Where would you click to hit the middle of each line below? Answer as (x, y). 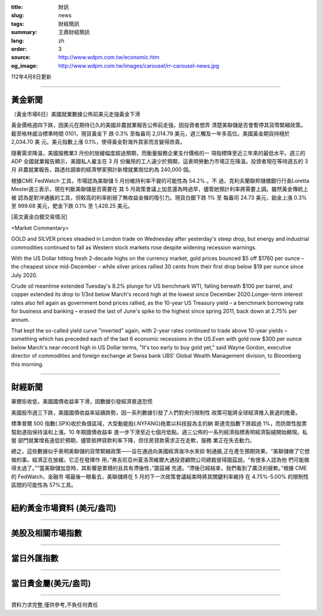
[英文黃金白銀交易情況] (39, 217)
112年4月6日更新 (31, 77)
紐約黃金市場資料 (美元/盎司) (64, 508)
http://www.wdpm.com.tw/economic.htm (109, 58)
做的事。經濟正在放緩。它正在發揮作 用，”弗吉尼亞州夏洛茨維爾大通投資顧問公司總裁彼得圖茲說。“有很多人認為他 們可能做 (160, 460)
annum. (20, 319)
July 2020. (24, 275)
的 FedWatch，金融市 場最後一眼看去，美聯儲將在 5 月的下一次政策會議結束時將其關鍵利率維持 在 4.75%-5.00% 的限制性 (160, 476)
